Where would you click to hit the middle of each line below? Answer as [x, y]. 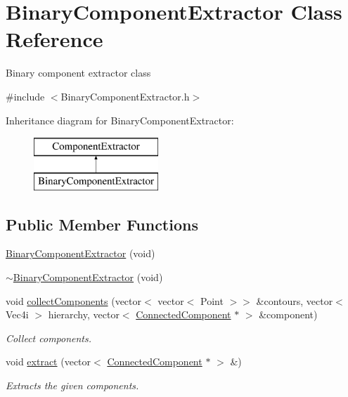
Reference [54, 39]
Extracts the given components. [72, 385]
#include [25, 96]
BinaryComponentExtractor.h [125, 96]
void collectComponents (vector [74, 300]
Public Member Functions [102, 224]
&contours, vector [295, 300]
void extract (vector [49, 362]
